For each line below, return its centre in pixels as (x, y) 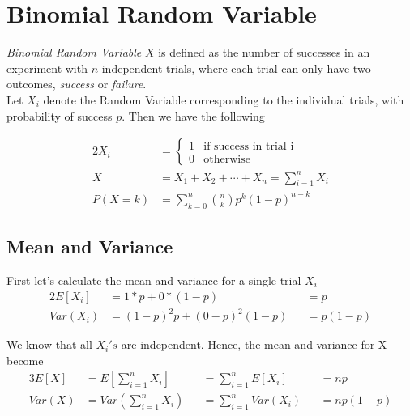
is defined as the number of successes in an (264, 52)
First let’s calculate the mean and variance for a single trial (154, 280)
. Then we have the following (193, 115)
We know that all (49, 344)
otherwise (227, 159)
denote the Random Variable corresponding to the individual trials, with (224, 99)
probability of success (60, 115)
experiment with (47, 68)
